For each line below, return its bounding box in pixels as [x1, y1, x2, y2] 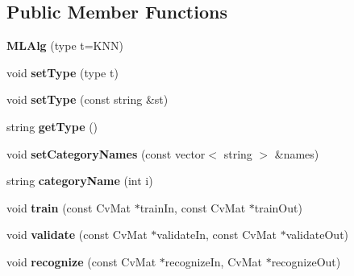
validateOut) [285, 226, 349, 243]
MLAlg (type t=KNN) [6, 37, 123, 54]
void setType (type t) [6, 64, 119, 80]
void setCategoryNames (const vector [6, 145, 206, 162]
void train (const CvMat [6, 199, 131, 216]
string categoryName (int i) [6, 172, 153, 189]
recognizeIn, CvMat [165, 253, 262, 270]
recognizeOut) [271, 253, 341, 270]
